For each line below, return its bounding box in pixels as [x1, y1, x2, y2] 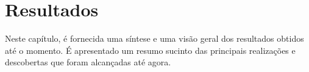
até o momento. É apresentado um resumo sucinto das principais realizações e [5, 44, 296, 56]
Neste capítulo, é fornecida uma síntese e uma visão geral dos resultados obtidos [5, 32, 304, 45]
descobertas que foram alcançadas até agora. [5, 56, 171, 68]
